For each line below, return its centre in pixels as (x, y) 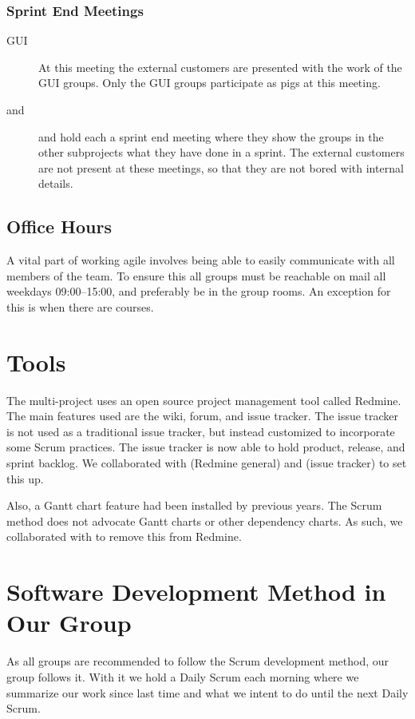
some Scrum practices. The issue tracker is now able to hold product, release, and (206, 447)
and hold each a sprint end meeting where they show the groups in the (211, 136)
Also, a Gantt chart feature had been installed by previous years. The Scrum (194, 505)
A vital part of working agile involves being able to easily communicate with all (201, 260)
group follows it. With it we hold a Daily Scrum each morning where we (183, 676)
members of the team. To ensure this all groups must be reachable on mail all (196, 275)
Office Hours (59, 226)
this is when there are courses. (80, 306)
